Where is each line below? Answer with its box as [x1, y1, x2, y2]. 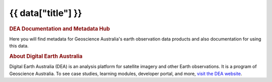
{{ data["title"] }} [9, 7, 83, 18]
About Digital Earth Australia [9, 52, 83, 59]
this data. [9, 43, 29, 49]
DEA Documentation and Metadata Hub [9, 25, 110, 32]
